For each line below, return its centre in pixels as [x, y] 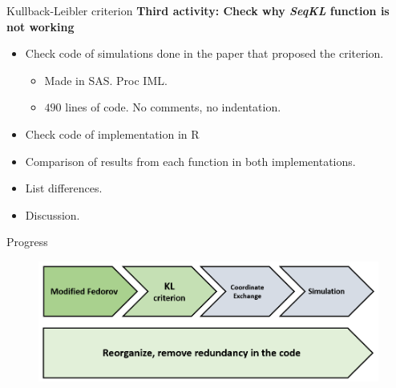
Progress [27, 242]
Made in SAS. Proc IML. [106, 80]
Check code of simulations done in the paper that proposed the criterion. [204, 53]
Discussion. [53, 214]
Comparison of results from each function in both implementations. [190, 161]
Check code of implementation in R [112, 133]
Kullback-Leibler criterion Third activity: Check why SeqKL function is [198, 10]
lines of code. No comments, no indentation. [173, 107]
